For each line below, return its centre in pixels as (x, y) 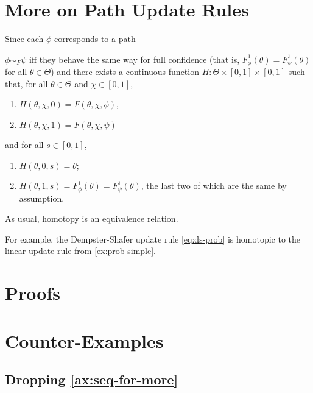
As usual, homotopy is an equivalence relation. (92, 218)
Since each (24, 39)
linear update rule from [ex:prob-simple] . (81, 251)
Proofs (33, 293)
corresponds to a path (95, 39)
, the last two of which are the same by (214, 186)
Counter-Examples (84, 340)
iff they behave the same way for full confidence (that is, (135, 59)
